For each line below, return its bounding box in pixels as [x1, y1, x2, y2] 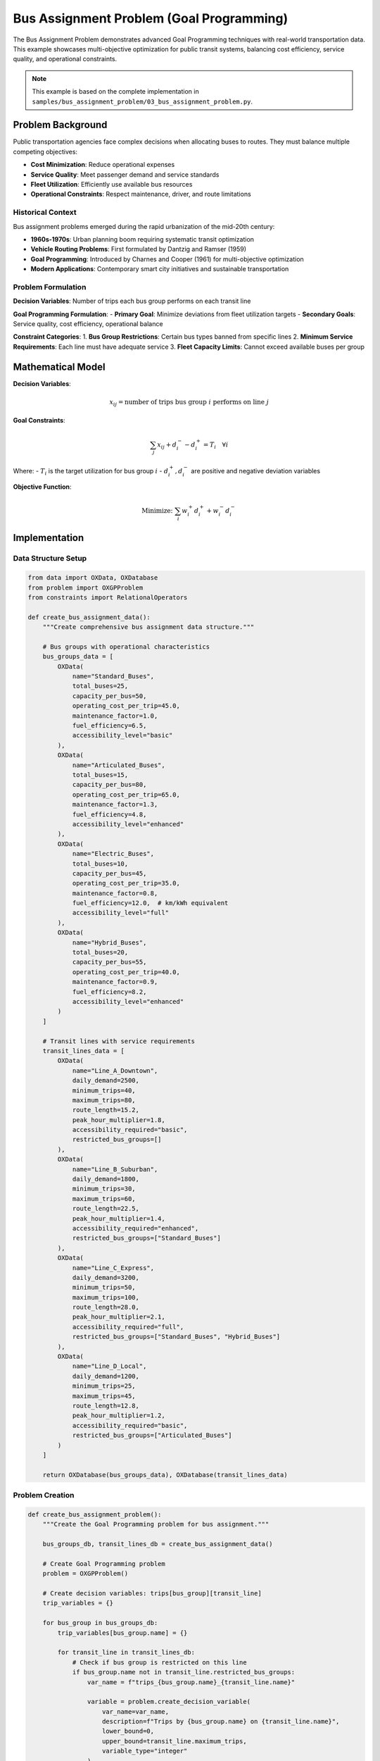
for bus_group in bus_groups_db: [42, 1619, 158, 1627]
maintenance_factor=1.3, [72, 800, 158, 809]
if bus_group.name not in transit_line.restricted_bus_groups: [72, 1668, 296, 1676]
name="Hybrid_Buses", [72, 938, 147, 947]
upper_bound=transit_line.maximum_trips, [102, 1737, 247, 1745]
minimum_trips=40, [72, 1086, 137, 1095]
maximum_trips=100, [72, 1293, 140, 1301]
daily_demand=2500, [72, 1076, 140, 1085]
